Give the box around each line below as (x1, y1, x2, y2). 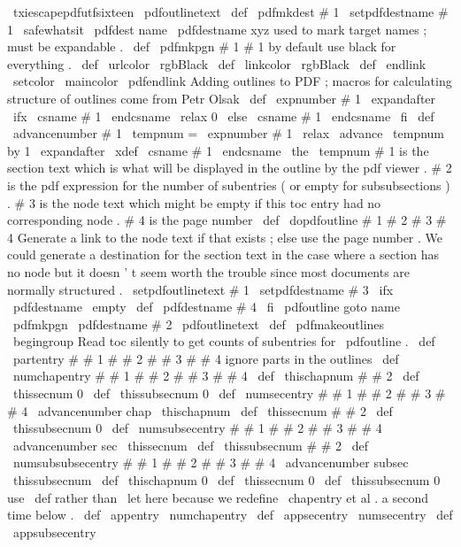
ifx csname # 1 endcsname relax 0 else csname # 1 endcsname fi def (12, 106, 434, 125)
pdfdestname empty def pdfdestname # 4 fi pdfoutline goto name (12, 297, 400, 316)
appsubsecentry (12, 522, 96, 541)
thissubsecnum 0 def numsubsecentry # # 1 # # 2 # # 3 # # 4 (12, 419, 382, 437)
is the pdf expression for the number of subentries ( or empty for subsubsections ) (7, 175, 450, 194)
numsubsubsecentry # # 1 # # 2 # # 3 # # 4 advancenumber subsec (12, 453, 409, 472)
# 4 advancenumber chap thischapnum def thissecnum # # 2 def (7, 401, 393, 420)
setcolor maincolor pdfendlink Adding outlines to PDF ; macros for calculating (12, 72, 452, 90)
